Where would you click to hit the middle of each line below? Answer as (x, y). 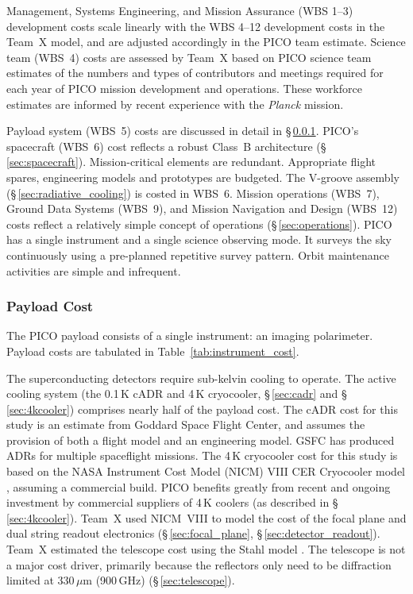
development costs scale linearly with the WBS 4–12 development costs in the (196, 26)
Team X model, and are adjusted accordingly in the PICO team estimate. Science (206, 42)
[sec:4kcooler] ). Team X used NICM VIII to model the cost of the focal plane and (206, 517)
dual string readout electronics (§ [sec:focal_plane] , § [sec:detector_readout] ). (193, 533)
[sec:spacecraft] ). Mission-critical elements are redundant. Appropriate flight (191, 162)
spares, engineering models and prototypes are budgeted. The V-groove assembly (203, 177)
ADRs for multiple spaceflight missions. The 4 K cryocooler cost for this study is (202, 455)
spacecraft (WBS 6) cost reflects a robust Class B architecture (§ (166, 146)
